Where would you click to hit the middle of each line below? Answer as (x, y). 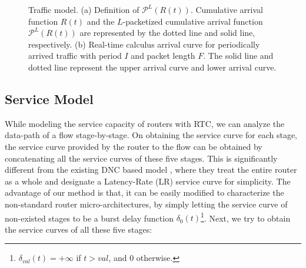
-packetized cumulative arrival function (193, 21)
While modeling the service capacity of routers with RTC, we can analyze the (145, 123)
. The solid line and (238, 56)
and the (101, 21)
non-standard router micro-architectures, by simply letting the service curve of (146, 204)
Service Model (49, 98)
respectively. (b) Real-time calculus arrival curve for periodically (144, 44)
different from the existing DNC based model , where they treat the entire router (151, 170)
